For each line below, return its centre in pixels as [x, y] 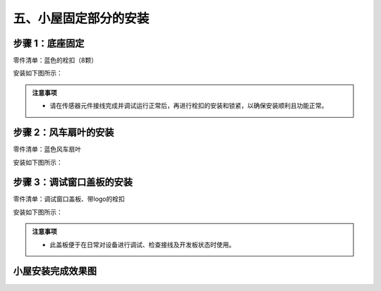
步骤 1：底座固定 [49, 43]
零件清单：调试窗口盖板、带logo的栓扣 [69, 199]
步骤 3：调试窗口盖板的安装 [73, 182]
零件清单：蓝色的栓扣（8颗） [55, 61]
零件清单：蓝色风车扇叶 [47, 149]
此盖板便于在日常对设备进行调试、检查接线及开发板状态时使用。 [143, 244]
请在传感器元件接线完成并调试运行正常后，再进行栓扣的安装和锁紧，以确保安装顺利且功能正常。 [189, 106]
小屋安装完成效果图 [55, 271]
